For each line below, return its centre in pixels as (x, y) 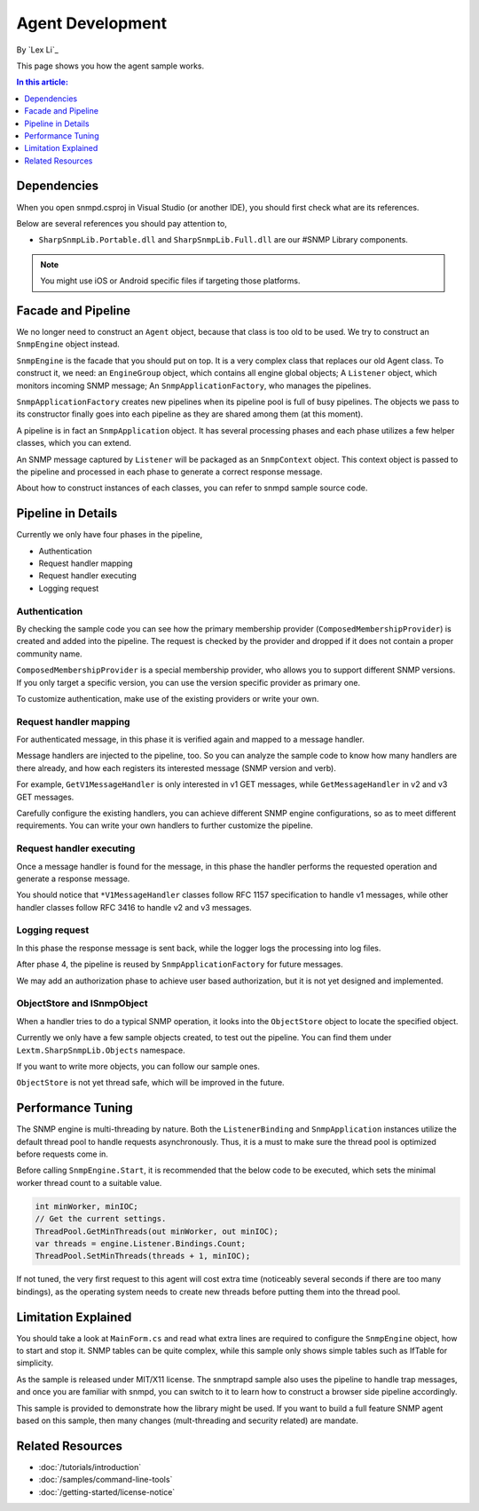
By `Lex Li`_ (38, 50)
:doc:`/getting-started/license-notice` (107, 1491)
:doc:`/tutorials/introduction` (90, 1467)
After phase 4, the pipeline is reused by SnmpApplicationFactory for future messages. (180, 965)
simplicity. (35, 1363)
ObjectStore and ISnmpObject (82, 1004)
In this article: (42, 82)
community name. (50, 654)
